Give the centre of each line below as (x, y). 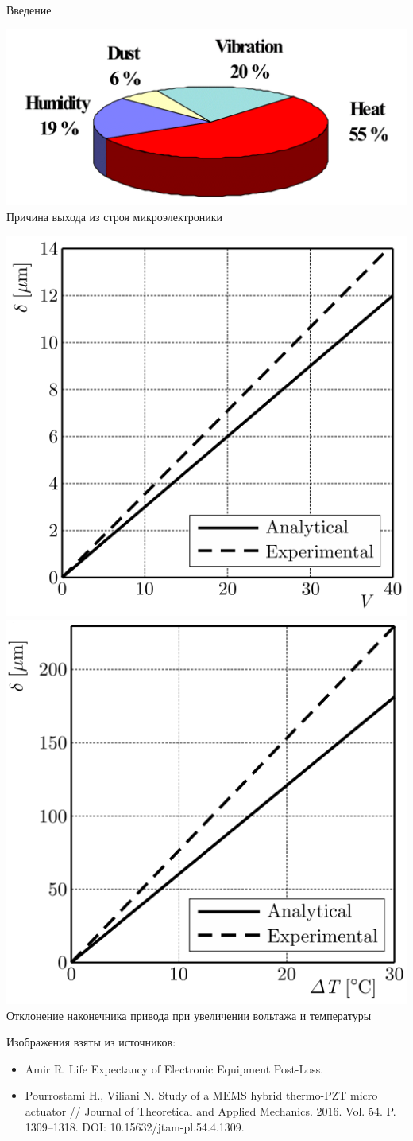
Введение (29, 10)
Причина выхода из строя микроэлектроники (115, 216)
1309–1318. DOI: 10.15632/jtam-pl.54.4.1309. (135, 1126)
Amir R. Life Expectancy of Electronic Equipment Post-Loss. (174, 1068)
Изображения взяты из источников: (91, 1042)
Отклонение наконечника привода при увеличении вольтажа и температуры (189, 1015)
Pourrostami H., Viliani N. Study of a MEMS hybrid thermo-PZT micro (201, 1095)
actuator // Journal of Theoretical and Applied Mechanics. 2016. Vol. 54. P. (210, 1110)
